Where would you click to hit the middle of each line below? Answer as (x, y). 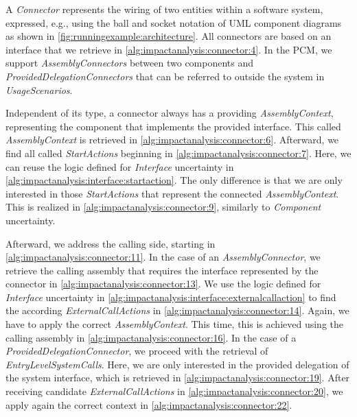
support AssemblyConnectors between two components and (130, 63)
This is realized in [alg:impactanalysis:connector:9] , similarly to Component (163, 207)
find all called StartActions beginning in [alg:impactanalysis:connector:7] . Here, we (178, 153)
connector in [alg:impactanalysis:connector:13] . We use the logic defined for (163, 284)
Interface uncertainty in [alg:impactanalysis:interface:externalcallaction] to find (171, 297)
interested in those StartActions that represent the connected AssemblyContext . (172, 193)
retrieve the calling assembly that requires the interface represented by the (162, 270)
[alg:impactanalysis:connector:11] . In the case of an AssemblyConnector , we (163, 257)
